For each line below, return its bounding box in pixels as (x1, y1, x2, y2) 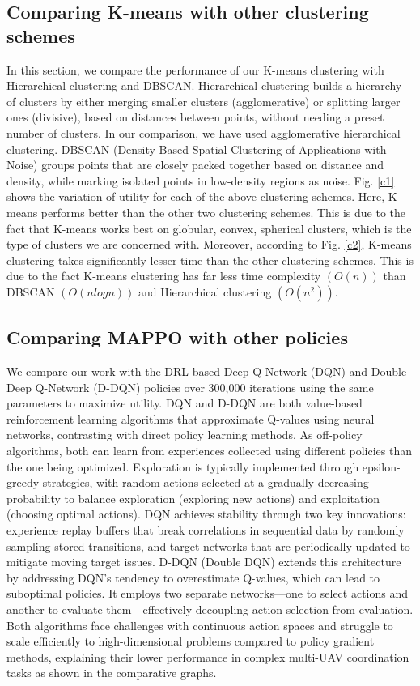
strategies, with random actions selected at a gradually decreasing (42, 474, 369, 491)
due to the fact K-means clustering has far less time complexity (6, 267, 321, 284)
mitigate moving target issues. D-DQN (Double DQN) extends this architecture (6, 553, 401, 570)
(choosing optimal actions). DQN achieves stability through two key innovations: (6, 505, 406, 522)
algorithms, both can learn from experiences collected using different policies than (6, 442, 413, 459)
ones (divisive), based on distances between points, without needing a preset (6, 109, 384, 126)
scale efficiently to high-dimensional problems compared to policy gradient (6, 633, 375, 650)
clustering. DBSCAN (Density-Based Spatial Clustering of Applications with (6, 140, 387, 157)
